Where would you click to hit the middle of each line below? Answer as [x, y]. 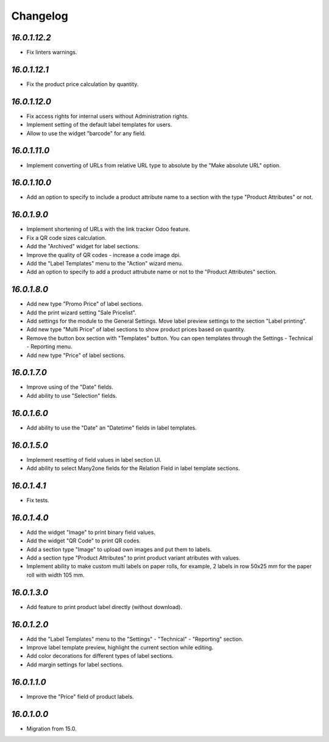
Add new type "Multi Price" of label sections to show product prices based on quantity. [136, 330]
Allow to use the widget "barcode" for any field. [86, 133]
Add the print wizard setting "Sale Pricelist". [81, 312]
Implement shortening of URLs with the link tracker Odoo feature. [108, 229]
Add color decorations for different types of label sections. [100, 656]
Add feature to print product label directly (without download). [104, 607]
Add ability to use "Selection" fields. [72, 395]
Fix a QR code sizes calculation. [66, 237]
